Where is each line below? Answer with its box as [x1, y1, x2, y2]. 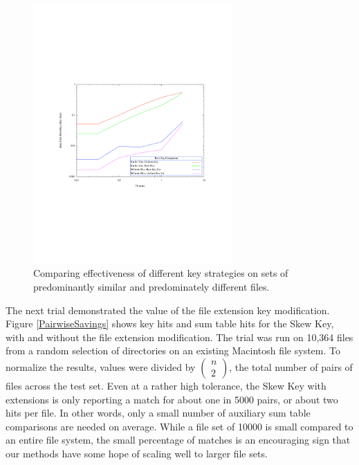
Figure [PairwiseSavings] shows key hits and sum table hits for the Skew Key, [6, 316, 334, 331]
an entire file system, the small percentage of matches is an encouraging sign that [6, 432, 351, 447]
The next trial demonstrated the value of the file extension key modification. [6, 302, 330, 317]
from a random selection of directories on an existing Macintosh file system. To [6, 343, 340, 358]
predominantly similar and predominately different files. [33, 280, 270, 294]
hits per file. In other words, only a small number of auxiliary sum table [6, 405, 311, 420]
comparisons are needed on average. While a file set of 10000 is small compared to [6, 419, 353, 433]
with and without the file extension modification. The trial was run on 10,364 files [6, 329, 353, 344]
